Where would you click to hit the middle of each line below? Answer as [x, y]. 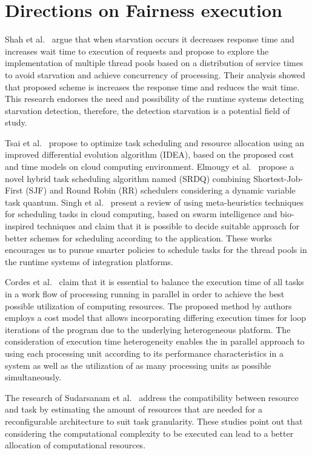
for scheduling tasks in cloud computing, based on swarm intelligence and [141, 214]
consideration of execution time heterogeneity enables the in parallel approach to [155, 341]
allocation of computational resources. [75, 445]
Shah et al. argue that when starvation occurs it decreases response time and [150, 39]
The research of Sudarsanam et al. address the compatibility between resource [152, 397]
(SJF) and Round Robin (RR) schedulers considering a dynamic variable [161, 190]
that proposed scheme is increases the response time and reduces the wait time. [152, 86]
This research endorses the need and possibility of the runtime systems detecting [154, 99]
